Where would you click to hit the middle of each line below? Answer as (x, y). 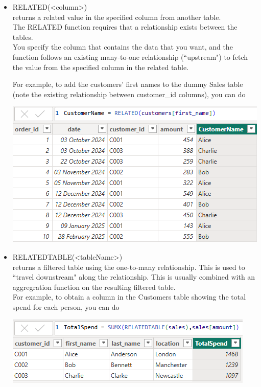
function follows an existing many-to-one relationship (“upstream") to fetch (130, 56)
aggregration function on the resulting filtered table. (94, 287)
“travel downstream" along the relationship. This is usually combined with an (134, 277)
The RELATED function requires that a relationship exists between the (125, 27)
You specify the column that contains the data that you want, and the (123, 47)
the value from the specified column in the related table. (101, 67)
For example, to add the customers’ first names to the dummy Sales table (128, 84)
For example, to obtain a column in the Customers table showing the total (129, 297)
